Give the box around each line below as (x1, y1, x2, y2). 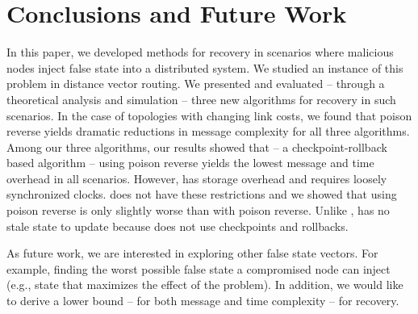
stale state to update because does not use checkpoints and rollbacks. (6, 217, 349, 234)
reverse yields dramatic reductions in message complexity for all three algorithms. (6, 123, 410, 140)
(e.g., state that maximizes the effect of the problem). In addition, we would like (6, 276, 403, 293)
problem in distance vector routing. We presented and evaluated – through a (6, 75, 385, 92)
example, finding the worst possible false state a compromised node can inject (6, 260, 391, 277)
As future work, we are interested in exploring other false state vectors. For (6, 245, 378, 262)
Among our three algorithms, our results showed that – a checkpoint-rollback (6, 138, 387, 155)
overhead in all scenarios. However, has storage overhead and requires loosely (6, 170, 387, 186)
